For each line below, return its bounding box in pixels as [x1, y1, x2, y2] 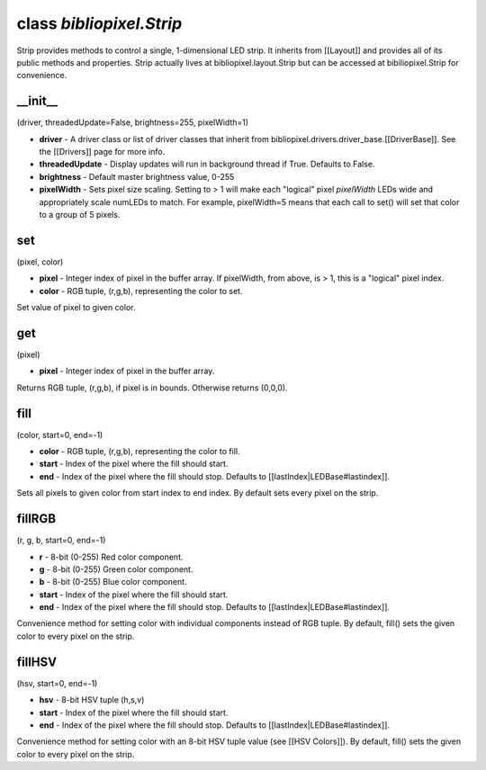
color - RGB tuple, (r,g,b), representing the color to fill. [39, 446, 240, 457]
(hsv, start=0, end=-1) [16, 677, 98, 688]
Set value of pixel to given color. [16, 302, 136, 313]
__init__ [16, 94, 58, 109]
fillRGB [16, 511, 57, 526]
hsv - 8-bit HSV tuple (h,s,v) [39, 694, 145, 705]
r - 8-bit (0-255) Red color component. [39, 551, 184, 562]
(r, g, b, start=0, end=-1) [16, 535, 106, 546]
